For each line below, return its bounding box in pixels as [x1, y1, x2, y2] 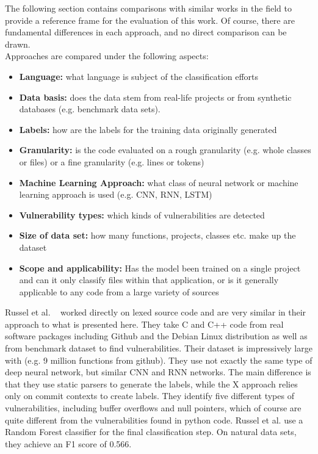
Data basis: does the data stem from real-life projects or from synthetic [19, 90, 292, 103]
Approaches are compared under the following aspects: [5, 49, 209, 62]
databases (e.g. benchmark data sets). [19, 103, 161, 115]
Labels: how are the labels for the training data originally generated [19, 123, 277, 135]
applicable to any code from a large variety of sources [19, 285, 219, 298]
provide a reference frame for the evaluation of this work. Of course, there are [5, 13, 295, 26]
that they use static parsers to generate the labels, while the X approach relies [5, 377, 298, 390]
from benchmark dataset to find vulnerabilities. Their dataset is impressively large [5, 342, 313, 355]
